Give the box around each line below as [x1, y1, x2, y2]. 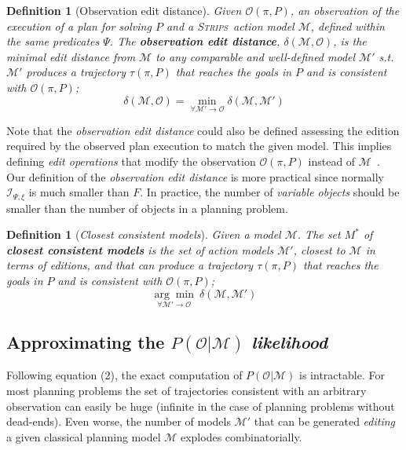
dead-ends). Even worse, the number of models [6, 413, 231, 430]
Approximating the [6, 330, 165, 354]
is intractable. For [299, 367, 385, 383]
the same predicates [6, 33, 100, 49]
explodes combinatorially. [180, 428, 302, 445]
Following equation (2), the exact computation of [6, 367, 243, 383]
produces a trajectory [26, 64, 126, 80]
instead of [308, 152, 356, 169]
